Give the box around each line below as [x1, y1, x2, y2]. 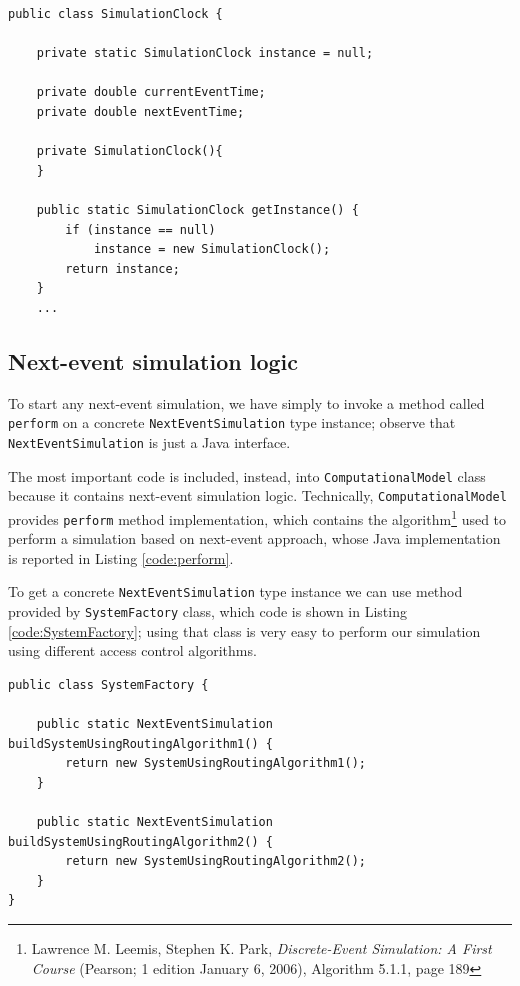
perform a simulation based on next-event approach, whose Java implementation [8, 528, 501, 549]
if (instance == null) [65, 222, 216, 237]
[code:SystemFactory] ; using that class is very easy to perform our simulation [8, 620, 481, 641]
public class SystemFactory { [8, 677, 209, 692]
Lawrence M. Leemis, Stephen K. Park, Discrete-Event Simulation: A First [31, 938, 492, 959]
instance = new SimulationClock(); [93, 242, 331, 257]
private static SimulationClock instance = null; [36, 46, 374, 61]
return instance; [65, 261, 180, 276]
